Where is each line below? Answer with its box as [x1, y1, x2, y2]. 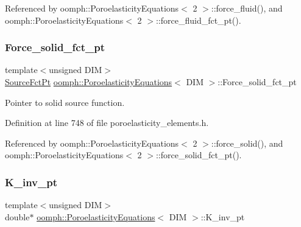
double [5, 210, 30, 223]
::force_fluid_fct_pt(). [155, 13, 241, 26]
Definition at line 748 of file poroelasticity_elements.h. [5, 116, 209, 129]
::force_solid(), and [211, 136, 283, 149]
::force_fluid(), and [211, 2, 283, 14]
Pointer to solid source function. [5, 96, 125, 108]
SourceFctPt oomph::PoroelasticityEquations [5, 75, 172, 88]
